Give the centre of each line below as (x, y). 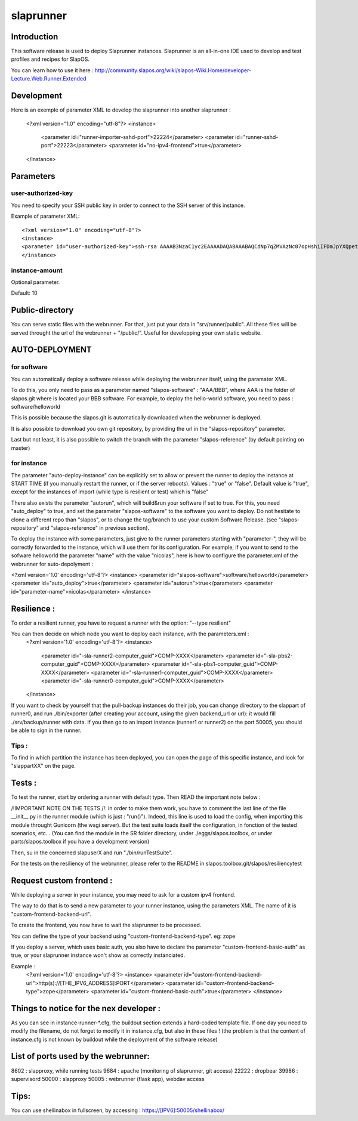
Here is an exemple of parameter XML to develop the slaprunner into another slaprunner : (121, 110)
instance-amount (37, 270)
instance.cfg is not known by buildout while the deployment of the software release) (114, 1039)
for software (29, 367)
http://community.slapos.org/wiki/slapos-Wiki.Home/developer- (173, 70)
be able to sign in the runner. (46, 730)
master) (21, 448)
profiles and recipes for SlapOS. (50, 59)
